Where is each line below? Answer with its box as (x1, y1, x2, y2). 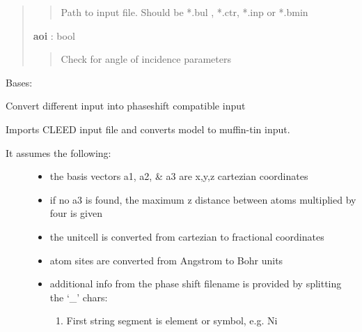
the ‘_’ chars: (49, 289, 108, 304)
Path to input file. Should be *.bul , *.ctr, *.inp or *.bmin (61, 5, 308, 19)
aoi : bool (33, 28, 75, 43)
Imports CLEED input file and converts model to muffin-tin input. (6, 121, 290, 136)
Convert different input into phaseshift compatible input (6, 98, 246, 113)
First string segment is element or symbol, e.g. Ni (66, 313, 278, 328)
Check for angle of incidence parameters (61, 52, 231, 66)
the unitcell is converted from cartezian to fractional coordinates (49, 229, 324, 243)
